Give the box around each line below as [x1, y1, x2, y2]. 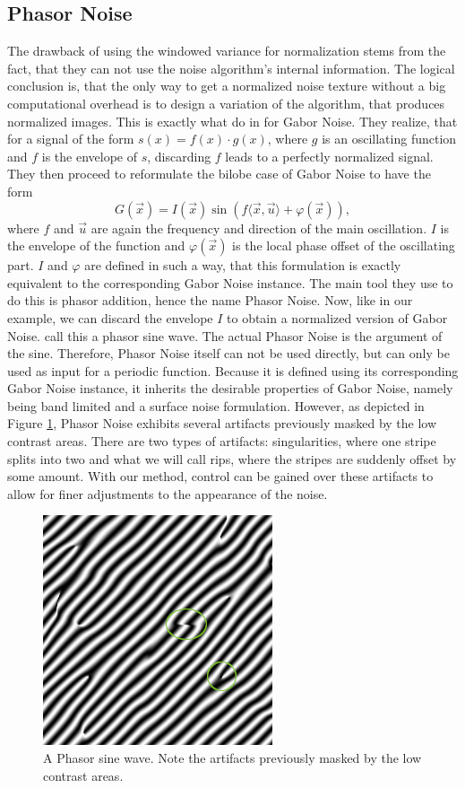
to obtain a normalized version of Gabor [227, 308, 448, 327]
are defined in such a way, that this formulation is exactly [84, 256, 401, 275]
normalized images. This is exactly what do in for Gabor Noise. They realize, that [7, 111, 458, 130]
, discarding [147, 146, 211, 165]
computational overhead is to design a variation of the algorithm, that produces [7, 93, 445, 112]
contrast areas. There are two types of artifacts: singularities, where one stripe [7, 432, 436, 451]
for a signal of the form [7, 129, 134, 148]
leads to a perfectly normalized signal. [225, 146, 434, 165]
